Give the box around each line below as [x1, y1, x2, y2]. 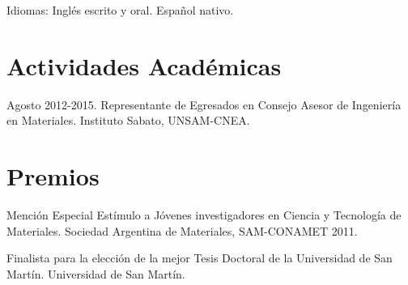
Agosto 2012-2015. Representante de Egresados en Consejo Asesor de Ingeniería [6, 96, 402, 113]
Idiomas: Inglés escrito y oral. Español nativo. [6, 2, 234, 18]
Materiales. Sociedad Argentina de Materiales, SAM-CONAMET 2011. [6, 222, 358, 239]
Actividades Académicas [6, 49, 282, 82]
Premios [6, 160, 100, 193]
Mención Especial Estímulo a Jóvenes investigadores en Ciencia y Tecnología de [6, 206, 402, 223]
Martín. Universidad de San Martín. [6, 265, 185, 282]
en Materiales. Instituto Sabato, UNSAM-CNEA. [6, 112, 250, 129]
